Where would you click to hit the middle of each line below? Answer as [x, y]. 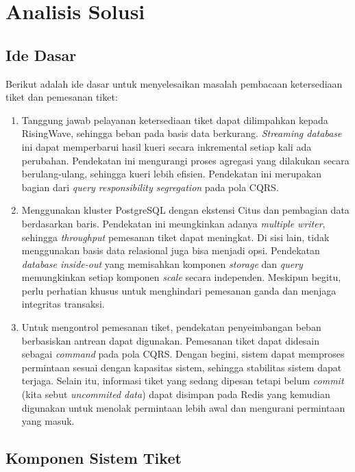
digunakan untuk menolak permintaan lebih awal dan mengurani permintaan [183, 407]
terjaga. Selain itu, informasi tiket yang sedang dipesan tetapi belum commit [183, 381]
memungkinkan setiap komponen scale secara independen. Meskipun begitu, [181, 277]
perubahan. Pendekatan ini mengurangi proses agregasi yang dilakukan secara [185, 160]
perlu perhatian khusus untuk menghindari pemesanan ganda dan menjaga [179, 290]
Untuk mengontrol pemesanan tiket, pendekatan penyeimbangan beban [171, 327]
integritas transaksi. [63, 304]
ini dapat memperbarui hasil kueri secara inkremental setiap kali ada [167, 146]
